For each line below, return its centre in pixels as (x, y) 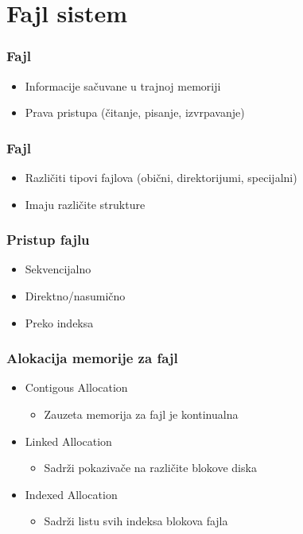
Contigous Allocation (76, 387)
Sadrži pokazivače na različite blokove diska (150, 468)
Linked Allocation (68, 441)
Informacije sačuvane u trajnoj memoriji (123, 85)
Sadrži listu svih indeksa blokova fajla (136, 521)
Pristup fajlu (48, 240)
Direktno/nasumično (75, 296)
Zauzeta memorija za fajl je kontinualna (141, 414)
